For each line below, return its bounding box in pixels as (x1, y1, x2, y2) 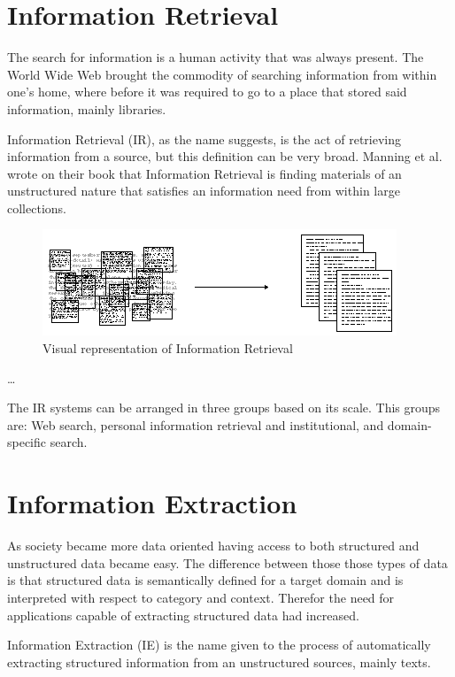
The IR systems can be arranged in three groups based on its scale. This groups (7, 398, 441, 417)
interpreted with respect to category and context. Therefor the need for (7, 588, 395, 606)
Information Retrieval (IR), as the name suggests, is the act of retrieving (7, 129, 402, 148)
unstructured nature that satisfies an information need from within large (7, 181, 400, 200)
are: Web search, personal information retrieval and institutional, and (7, 415, 384, 434)
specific (7, 433, 47, 451)
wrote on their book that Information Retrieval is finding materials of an (7, 164, 402, 182)
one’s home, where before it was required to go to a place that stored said (7, 82, 407, 101)
